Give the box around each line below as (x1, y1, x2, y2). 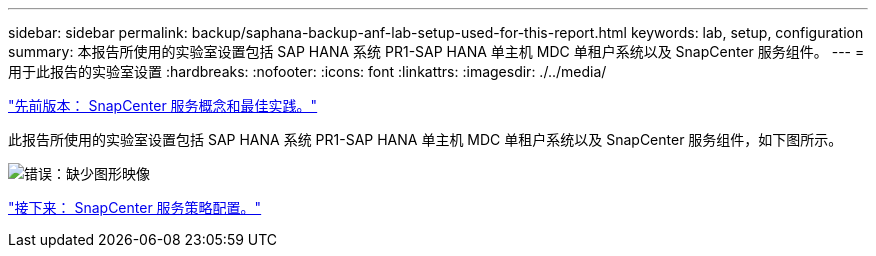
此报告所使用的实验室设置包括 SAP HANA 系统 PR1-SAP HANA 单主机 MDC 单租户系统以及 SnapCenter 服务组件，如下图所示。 (8, 131, 843, 148)
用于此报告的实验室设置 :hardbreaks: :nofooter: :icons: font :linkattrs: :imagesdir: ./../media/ (8, 63, 607, 80)
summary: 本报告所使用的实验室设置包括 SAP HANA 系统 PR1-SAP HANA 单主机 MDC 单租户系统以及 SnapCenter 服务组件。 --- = (8, 43, 865, 60)
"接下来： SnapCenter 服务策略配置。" (8, 199, 262, 216)
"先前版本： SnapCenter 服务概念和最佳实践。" (8, 97, 318, 114)
